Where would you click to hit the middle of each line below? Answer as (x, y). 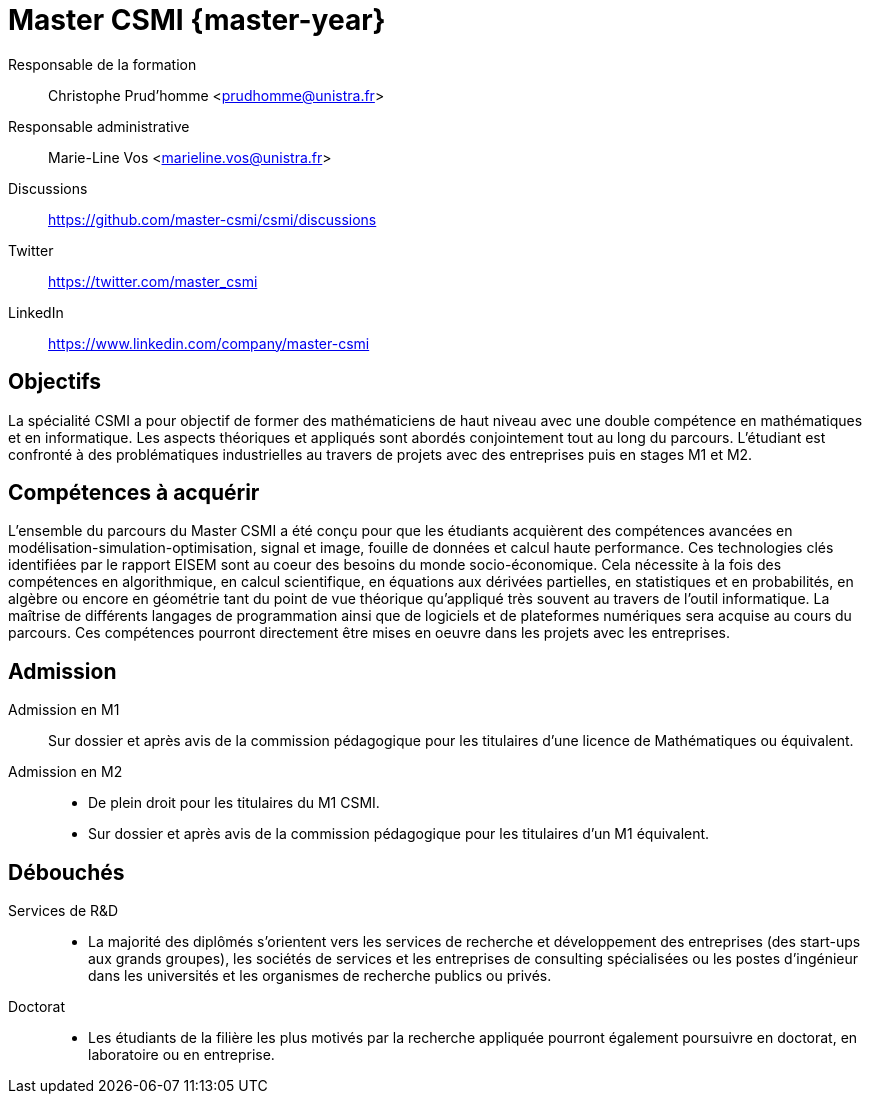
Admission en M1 (64, 710)
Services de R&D (63, 911)
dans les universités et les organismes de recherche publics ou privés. (320, 976)
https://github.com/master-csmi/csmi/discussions (212, 219)
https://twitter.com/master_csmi (153, 281)
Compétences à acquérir (134, 493)
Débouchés (66, 872)
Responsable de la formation (102, 64)
